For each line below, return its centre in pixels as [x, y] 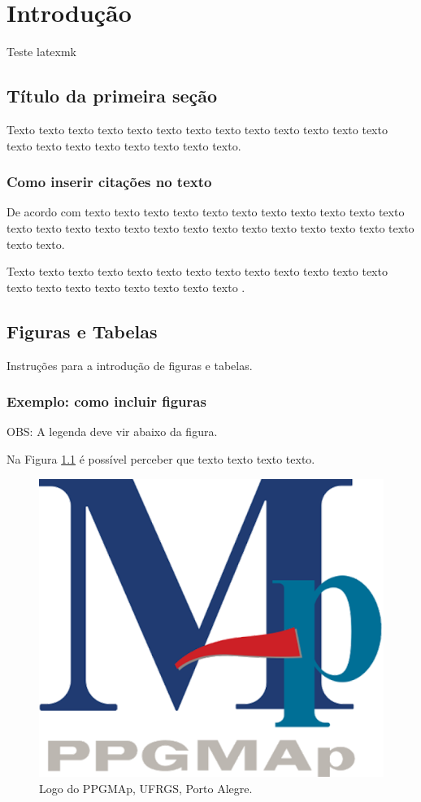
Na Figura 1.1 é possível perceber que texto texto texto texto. [161, 458]
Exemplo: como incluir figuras [106, 401]
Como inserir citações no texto [109, 182]
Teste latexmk [42, 52]
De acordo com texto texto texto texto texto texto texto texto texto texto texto [206, 212]
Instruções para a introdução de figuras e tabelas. [130, 365]
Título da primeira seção [112, 96]
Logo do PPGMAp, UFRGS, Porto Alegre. [146, 788]
